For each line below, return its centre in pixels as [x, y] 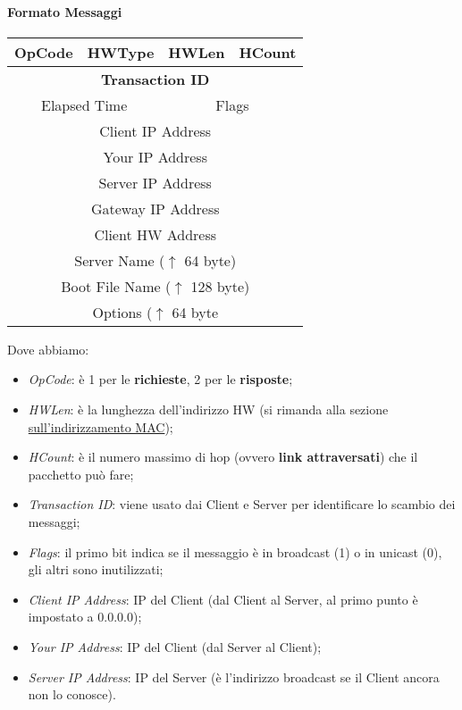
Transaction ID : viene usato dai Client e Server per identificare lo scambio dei [242, 504]
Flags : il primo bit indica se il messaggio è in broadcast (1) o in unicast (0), [235, 551]
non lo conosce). [72, 694]
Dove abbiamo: [48, 349]
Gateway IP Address [155, 208]
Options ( [122, 312]
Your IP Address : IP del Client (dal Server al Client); [175, 646]
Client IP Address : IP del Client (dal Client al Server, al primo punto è [223, 599]
